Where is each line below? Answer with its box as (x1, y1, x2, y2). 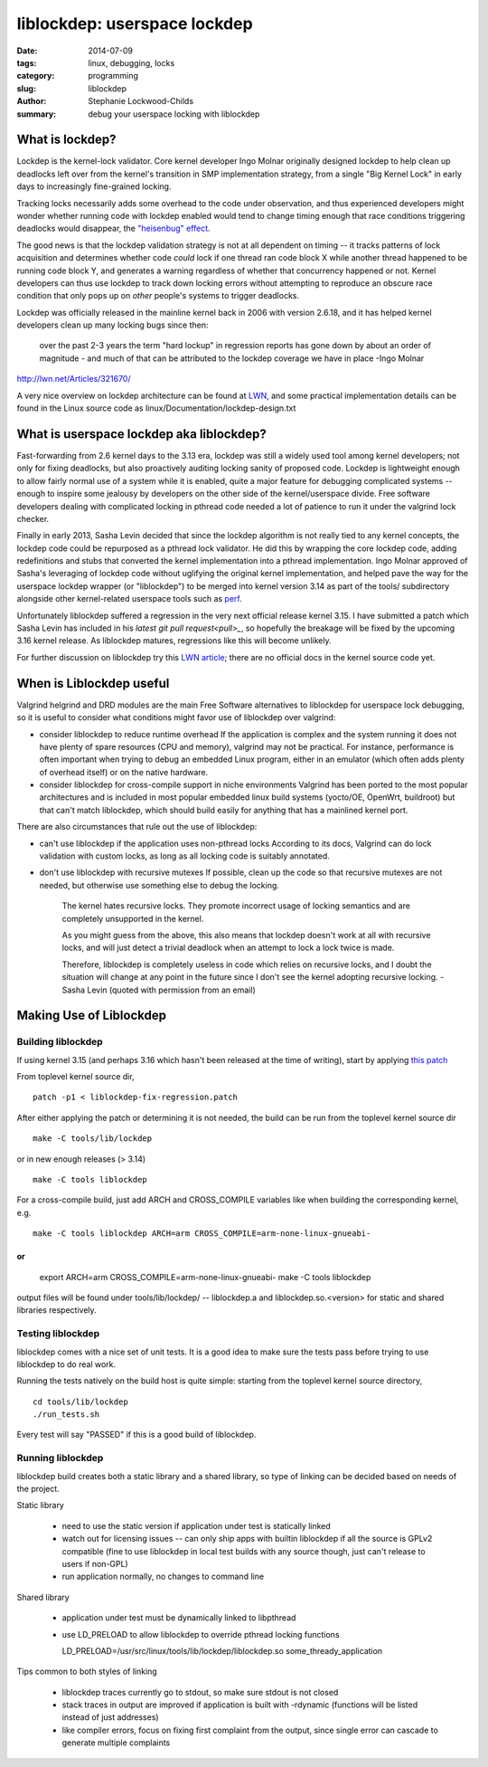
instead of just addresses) (61, 1712, 159, 1723)
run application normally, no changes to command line (61, 1571, 265, 1582)
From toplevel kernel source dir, (16, 1071, 135, 1082)
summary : (16, 109, 57, 119)
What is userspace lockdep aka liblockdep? (16, 426, 267, 442)
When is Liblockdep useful (16, 675, 170, 691)
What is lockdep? (16, 132, 117, 147)
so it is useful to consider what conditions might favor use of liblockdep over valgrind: (16, 712, 336, 723)
